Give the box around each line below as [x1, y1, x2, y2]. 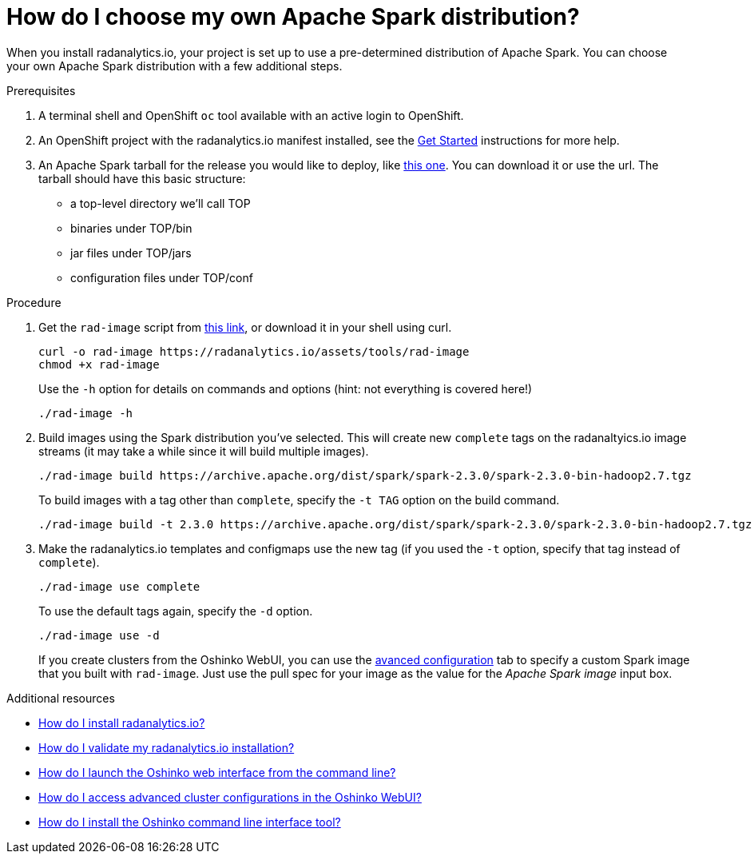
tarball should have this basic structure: [38, 171, 246, 185]
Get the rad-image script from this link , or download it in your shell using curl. [38, 320, 452, 334]
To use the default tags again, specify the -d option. [38, 603, 313, 618]
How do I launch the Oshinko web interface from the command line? [38, 765, 396, 779]
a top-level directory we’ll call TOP [70, 196, 251, 210]
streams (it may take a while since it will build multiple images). [38, 444, 369, 458]
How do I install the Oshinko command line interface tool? [38, 814, 341, 829]
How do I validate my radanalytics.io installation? [38, 740, 295, 754]
